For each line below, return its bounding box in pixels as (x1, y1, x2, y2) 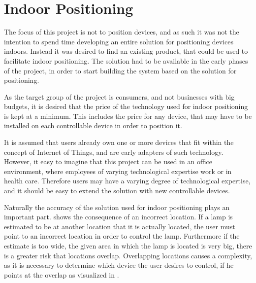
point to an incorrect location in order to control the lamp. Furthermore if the (4, 231, 240, 241)
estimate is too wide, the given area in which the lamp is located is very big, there (4, 241, 252, 250)
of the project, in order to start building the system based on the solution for (4, 65, 237, 75)
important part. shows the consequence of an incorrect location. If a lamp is (4, 212, 233, 222)
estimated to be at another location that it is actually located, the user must (4, 221, 235, 231)
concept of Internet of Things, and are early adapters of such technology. (4, 146, 224, 157)
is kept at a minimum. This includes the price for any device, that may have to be (4, 110, 252, 121)
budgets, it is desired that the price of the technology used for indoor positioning (4, 101, 248, 111)
